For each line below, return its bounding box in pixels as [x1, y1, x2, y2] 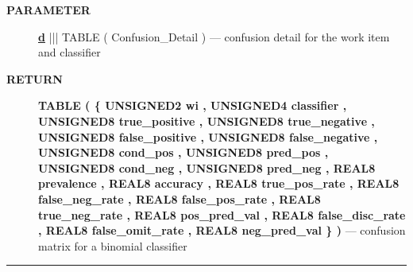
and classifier [38, 44, 101, 60]
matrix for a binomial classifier [38, 237, 187, 254]
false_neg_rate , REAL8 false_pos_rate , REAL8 [38, 190, 321, 207]
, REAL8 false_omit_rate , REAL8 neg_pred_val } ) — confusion [38, 222, 406, 239]
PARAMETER [6, 2, 91, 17]
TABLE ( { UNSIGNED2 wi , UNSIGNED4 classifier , [38, 97, 347, 114]
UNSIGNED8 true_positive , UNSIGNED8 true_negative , [38, 112, 375, 129]
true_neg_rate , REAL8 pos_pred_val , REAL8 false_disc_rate [38, 206, 406, 223]
